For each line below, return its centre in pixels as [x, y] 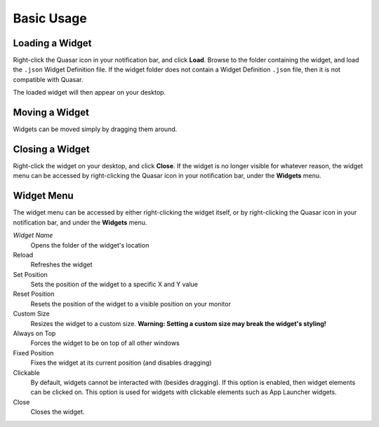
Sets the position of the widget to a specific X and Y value [114, 285]
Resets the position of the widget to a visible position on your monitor [131, 304]
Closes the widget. [58, 412]
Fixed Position [33, 353]
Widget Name [33, 236]
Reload [23, 255]
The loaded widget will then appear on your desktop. [89, 93]
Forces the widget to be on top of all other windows [105, 343]
